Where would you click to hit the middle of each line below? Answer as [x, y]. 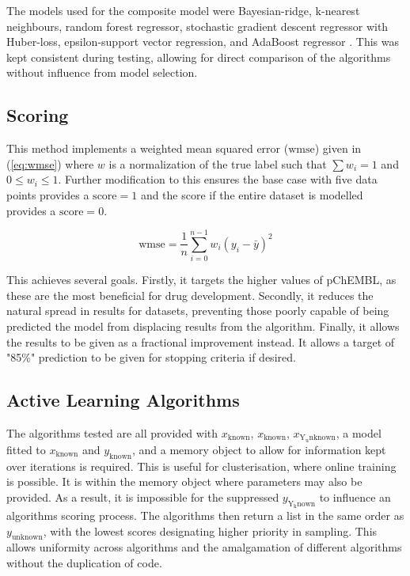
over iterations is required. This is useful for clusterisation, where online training [201, 466]
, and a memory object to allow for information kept [259, 449]
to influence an [355, 496]
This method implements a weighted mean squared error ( [148, 148]
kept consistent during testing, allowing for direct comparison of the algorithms [199, 57]
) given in [338, 148]
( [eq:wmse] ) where [50, 163]
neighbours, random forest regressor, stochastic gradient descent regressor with [197, 26]
